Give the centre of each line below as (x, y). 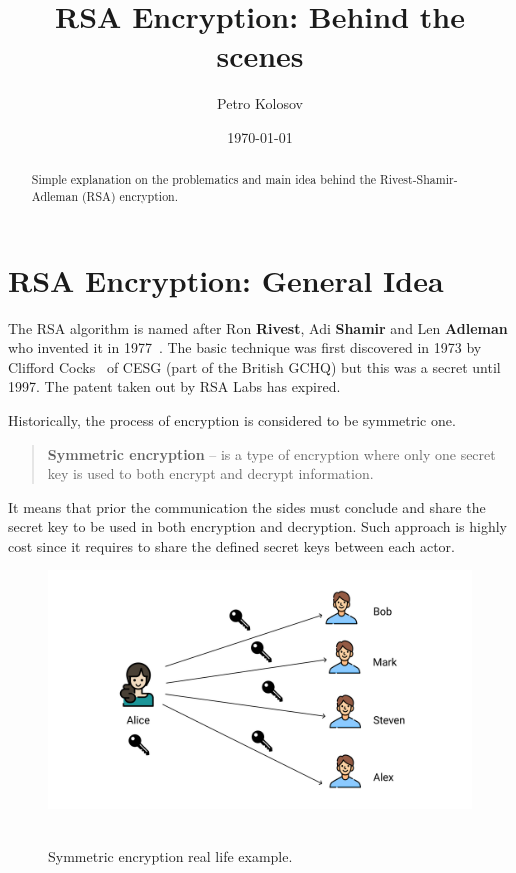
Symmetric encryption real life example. (170, 856)
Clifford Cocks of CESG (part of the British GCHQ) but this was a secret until (254, 366)
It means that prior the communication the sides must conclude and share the (247, 506)
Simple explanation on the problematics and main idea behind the (204, 179)
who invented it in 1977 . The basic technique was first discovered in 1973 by (245, 347)
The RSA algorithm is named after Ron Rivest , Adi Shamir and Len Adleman (258, 327)
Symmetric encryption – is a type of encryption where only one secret (271, 453)
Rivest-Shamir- (419, 179)
